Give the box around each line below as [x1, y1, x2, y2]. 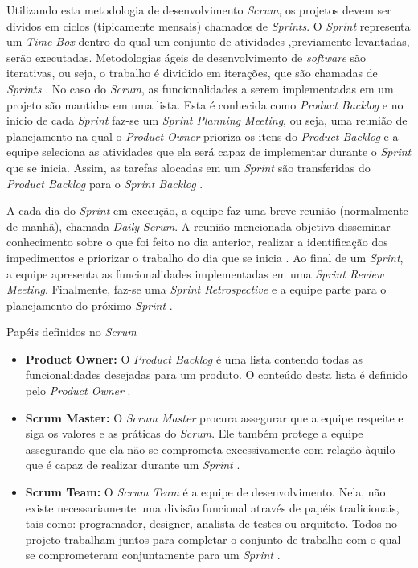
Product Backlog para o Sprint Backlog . [6, 175, 203, 191]
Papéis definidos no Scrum [6, 323, 137, 340]
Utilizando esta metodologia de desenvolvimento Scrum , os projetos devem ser [6, 2, 391, 18]
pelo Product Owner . [25, 382, 131, 399]
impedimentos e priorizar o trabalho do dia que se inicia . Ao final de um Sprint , [6, 249, 404, 265]
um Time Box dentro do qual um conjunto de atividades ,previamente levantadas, [6, 33, 410, 50]
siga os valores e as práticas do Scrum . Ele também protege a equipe [25, 425, 363, 442]
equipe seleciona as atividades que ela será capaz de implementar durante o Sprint [6, 143, 412, 160]
